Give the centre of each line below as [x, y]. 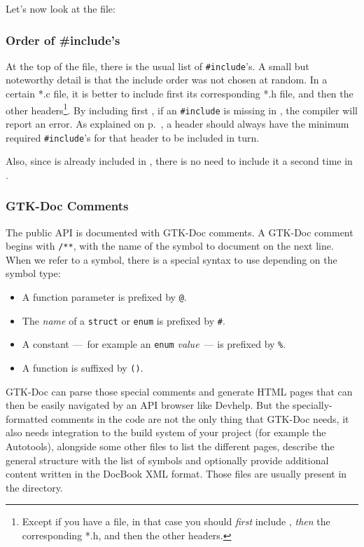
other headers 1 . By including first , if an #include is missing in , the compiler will [182, 109]
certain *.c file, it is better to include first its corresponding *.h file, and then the [180, 94]
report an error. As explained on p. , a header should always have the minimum [177, 123]
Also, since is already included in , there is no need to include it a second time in [179, 161]
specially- [312, 405]
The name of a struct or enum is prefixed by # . [124, 320]
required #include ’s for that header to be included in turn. [133, 137]
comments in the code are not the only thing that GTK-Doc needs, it [200, 418]
